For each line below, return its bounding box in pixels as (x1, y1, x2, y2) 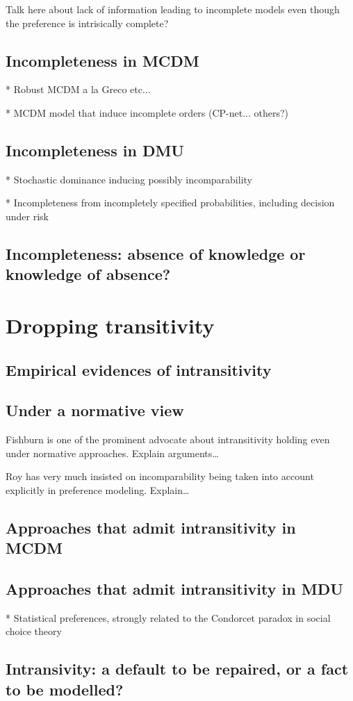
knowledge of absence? (6, 263, 171, 285)
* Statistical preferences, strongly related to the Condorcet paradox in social (6, 610, 331, 625)
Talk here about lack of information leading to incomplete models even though (6, 2, 340, 16)
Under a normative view (6, 399, 184, 421)
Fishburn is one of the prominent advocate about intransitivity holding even (6, 432, 330, 447)
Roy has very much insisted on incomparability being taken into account (6, 469, 314, 484)
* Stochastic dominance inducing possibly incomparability (6, 172, 252, 186)
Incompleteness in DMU (6, 139, 184, 160)
